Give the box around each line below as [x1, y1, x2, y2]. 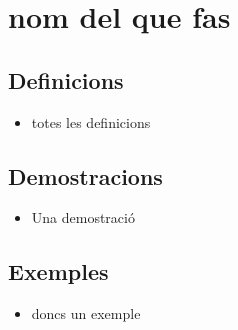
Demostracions [8, 160, 163, 191]
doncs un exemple [31, 303, 141, 324]
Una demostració [31, 207, 135, 228]
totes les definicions [31, 111, 151, 132]
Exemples [8, 256, 109, 287]
